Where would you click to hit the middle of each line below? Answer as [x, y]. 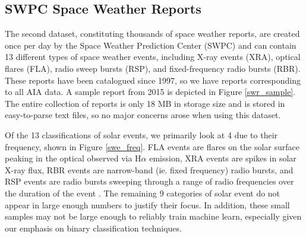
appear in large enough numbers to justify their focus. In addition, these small [147, 204]
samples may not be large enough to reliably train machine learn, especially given [153, 216]
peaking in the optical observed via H [73, 158]
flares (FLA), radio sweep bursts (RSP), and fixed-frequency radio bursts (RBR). [153, 68]
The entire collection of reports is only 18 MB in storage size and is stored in [145, 103]
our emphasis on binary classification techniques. [93, 228]
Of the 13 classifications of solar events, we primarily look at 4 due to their [141, 134]
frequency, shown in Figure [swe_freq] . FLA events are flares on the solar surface [152, 146]
